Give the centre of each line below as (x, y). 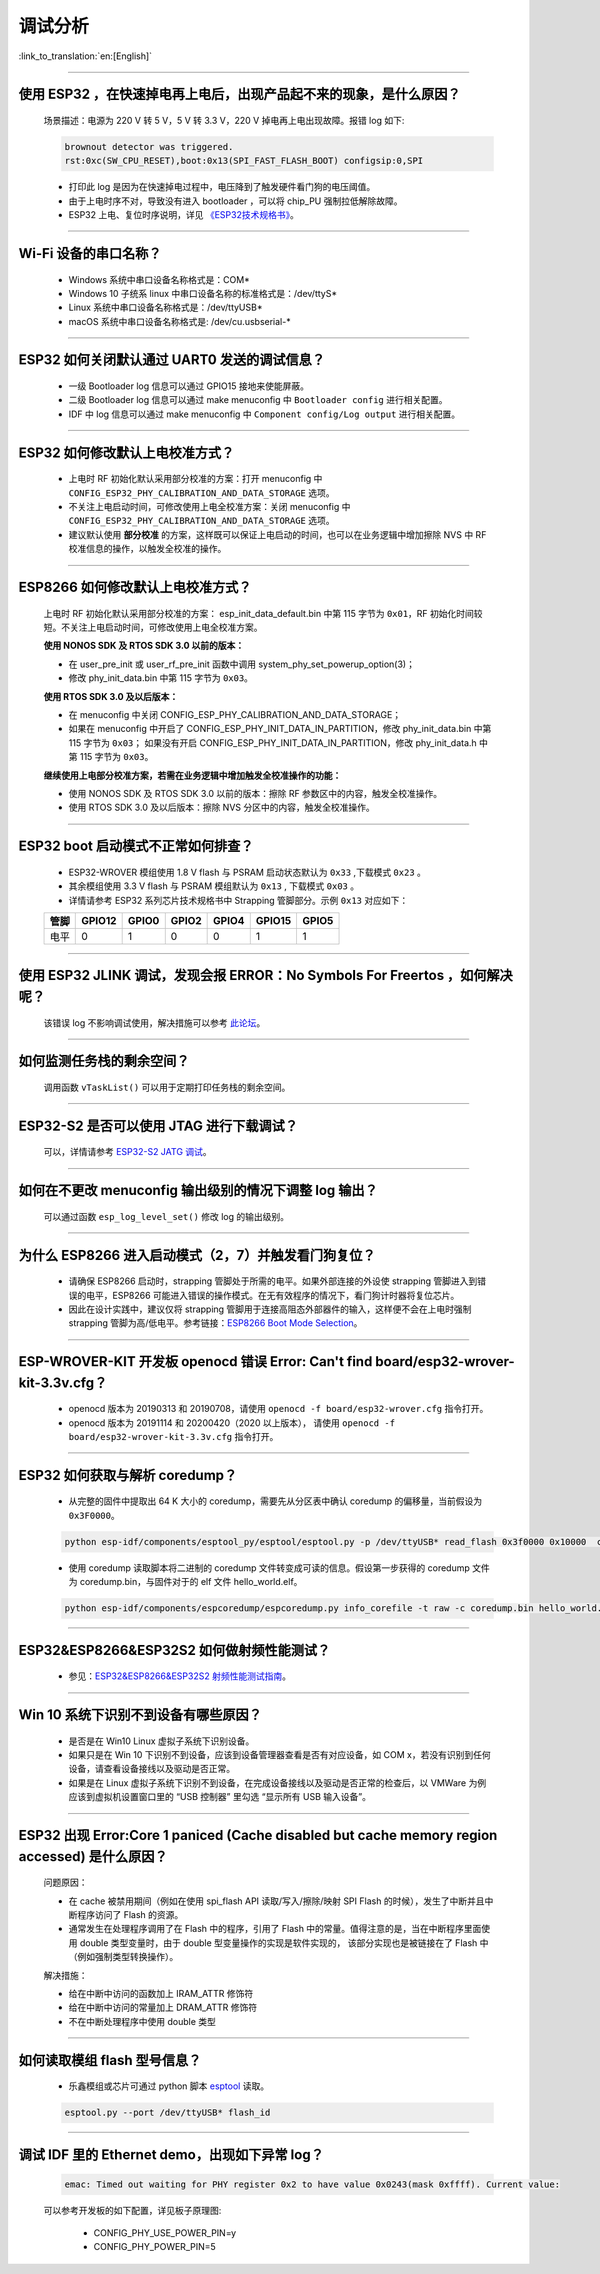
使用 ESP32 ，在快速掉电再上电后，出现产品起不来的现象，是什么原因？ (239, 94)
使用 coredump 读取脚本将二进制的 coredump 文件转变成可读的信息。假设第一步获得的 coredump (269, 1567)
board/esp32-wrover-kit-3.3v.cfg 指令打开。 (173, 1437)
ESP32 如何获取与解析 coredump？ (128, 1475)
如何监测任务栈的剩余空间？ (104, 1061)
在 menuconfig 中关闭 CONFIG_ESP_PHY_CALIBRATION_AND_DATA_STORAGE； (235, 714)
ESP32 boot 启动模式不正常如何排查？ (136, 846)
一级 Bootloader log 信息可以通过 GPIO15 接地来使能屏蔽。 (189, 386)
